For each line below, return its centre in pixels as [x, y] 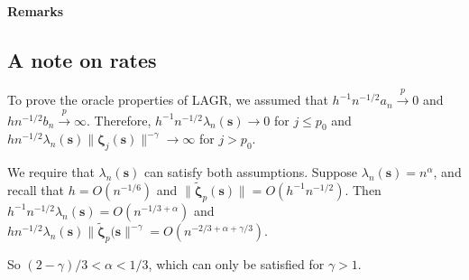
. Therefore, [119, 120]
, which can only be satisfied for [236, 263]
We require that [51, 172]
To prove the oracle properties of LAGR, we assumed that [168, 100]
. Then [363, 189]
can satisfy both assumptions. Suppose [251, 172]
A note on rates [82, 59]
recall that [36, 189]
